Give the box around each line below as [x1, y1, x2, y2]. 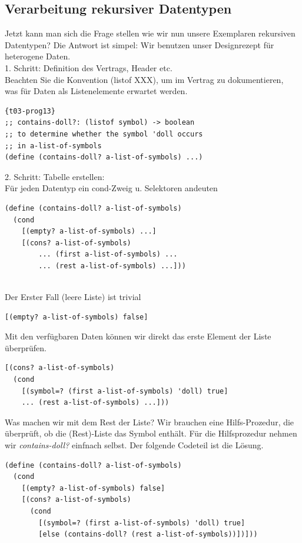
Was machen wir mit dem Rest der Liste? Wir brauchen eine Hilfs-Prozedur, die [5, 415, 294, 428]
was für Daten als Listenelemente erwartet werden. [5, 85, 188, 97]
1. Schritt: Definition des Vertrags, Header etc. [5, 61, 172, 74]
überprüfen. [5, 341, 47, 354]
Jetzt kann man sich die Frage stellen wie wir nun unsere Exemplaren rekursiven [5, 27, 296, 39]
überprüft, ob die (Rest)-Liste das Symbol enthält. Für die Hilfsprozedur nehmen [5, 427, 297, 439]
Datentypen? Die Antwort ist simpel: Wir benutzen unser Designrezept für [5, 38, 274, 51]
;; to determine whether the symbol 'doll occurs [5, 129, 203, 138]
